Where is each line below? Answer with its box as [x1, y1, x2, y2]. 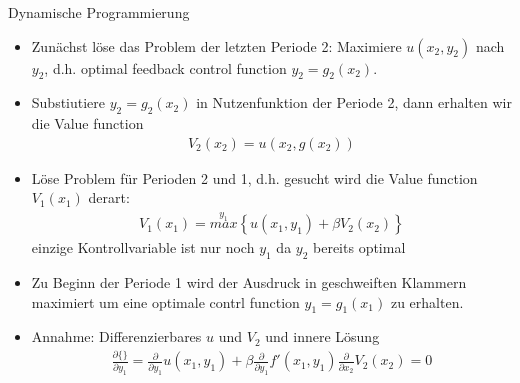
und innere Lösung [265, 326, 380, 347]
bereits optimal [313, 237, 406, 258]
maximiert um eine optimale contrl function [31, 291, 300, 312]
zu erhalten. [390, 291, 464, 312]
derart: [88, 187, 130, 208]
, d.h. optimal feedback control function [44, 57, 287, 78]
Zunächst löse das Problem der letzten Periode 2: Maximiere [31, 35, 402, 56]
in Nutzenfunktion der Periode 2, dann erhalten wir [196, 92, 512, 113]
